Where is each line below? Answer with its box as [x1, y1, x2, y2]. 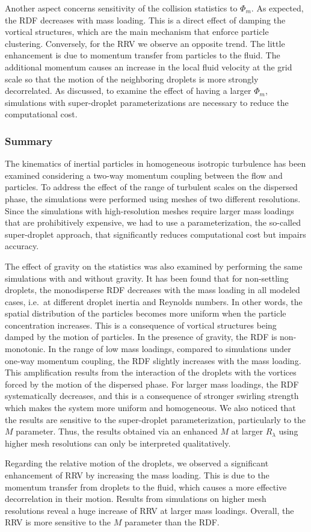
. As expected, [251, 2, 304, 14]
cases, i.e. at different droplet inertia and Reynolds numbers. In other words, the [5, 295, 303, 308]
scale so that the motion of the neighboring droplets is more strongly [5, 72, 259, 85]
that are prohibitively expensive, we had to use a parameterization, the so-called [5, 216, 301, 229]
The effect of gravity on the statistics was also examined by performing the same [5, 259, 303, 272]
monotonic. [5, 342, 46, 355]
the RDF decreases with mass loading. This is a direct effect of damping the [5, 13, 286, 26]
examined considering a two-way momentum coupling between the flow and [5, 169, 283, 181]
